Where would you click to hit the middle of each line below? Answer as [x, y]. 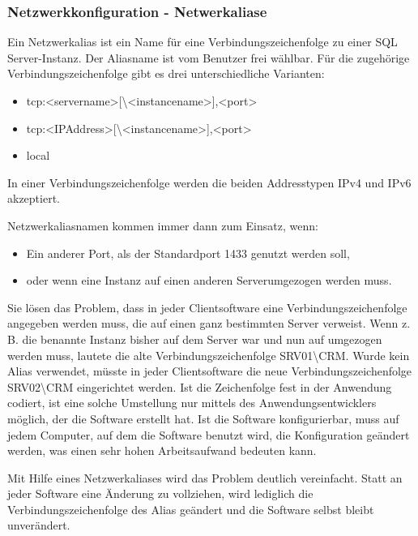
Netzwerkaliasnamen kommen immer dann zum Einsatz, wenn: [163, 225]
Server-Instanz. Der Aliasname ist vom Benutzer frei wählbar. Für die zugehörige [209, 57]
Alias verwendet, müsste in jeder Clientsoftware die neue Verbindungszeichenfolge [210, 371]
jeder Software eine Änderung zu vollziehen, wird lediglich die [160, 493]
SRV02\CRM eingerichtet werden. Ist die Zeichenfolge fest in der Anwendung [200, 386]
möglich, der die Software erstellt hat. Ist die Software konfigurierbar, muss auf [203, 418]
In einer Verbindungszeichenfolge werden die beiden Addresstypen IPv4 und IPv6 [209, 182]
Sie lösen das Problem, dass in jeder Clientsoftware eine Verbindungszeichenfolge [207, 307]
